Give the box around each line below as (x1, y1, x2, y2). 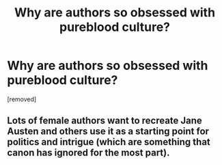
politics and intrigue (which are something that (7, 136, 210, 148)
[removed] (7, 94, 37, 103)
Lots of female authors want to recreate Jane (7, 115, 203, 127)
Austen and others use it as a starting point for (7, 125, 210, 138)
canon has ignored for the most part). (7, 147, 170, 159)
